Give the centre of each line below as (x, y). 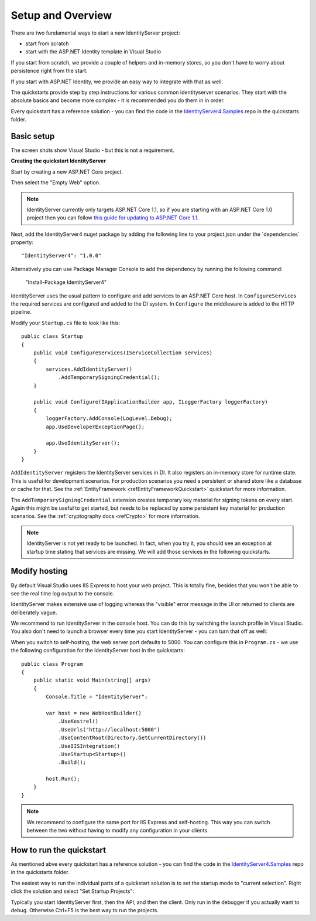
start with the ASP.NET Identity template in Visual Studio (93, 52)
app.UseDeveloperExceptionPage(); (95, 426)
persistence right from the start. (49, 71)
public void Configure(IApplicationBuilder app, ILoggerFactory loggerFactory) (151, 402)
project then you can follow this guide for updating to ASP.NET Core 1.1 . (113, 218)
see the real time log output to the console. (63, 593)
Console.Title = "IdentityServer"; (97, 697)
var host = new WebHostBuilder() (94, 713)
